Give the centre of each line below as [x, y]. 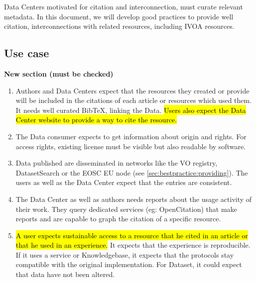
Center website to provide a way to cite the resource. [96, 120]
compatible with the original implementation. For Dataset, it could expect [129, 264]
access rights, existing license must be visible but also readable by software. [130, 146]
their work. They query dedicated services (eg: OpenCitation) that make [126, 209]
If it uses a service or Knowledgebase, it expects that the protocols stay [125, 254]
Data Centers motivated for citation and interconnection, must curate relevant [124, 6]
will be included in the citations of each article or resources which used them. [134, 100]
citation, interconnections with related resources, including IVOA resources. [119, 26]
